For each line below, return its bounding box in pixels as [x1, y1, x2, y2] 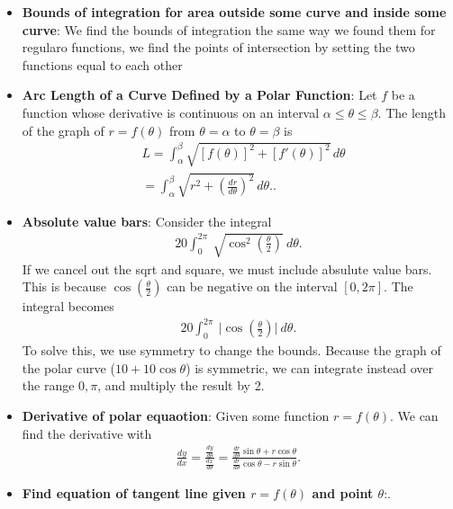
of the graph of [22, 121, 104, 139]
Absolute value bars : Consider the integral [22, 211, 272, 230]
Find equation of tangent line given [22, 484, 246, 503]
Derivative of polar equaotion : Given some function [22, 406, 330, 424]
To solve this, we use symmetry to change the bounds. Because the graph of [22, 341, 441, 360]
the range [22, 376, 75, 395]
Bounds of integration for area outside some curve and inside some [22, 3, 447, 21]
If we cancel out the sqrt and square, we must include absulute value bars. [22, 259, 432, 278]
